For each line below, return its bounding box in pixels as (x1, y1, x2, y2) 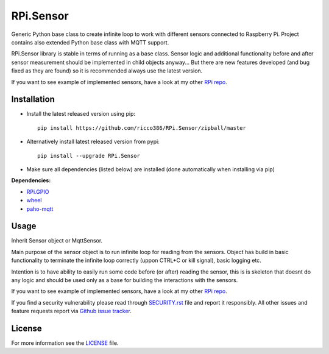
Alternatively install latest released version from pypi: (26, 138, 160, 146)
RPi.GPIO (26, 188, 49, 195)
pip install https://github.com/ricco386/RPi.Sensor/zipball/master (37, 124, 246, 131)
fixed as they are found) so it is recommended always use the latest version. (11, 67, 203, 74)
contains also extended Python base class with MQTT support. (11, 38, 169, 46)
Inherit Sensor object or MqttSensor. (11, 237, 103, 244)
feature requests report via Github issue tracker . (11, 308, 132, 315)
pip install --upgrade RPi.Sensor (37, 152, 140, 159)
